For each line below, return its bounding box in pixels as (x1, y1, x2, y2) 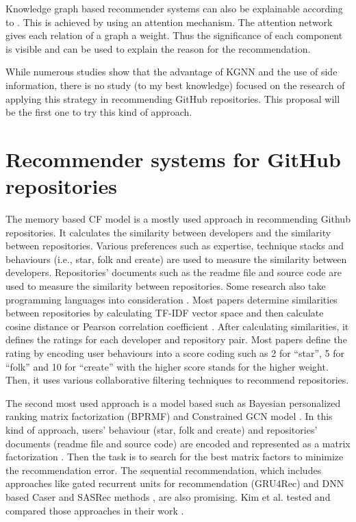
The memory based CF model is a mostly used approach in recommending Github (5, 212, 351, 226)
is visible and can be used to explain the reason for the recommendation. (5, 41, 311, 55)
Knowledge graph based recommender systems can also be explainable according (5, 1, 343, 15)
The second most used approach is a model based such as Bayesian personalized (5, 395, 341, 410)
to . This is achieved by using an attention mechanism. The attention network (5, 14, 333, 29)
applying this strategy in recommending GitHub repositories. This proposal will (5, 91, 340, 105)
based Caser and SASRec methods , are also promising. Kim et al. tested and (5, 489, 331, 504)
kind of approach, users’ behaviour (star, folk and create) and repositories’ (5, 422, 318, 436)
